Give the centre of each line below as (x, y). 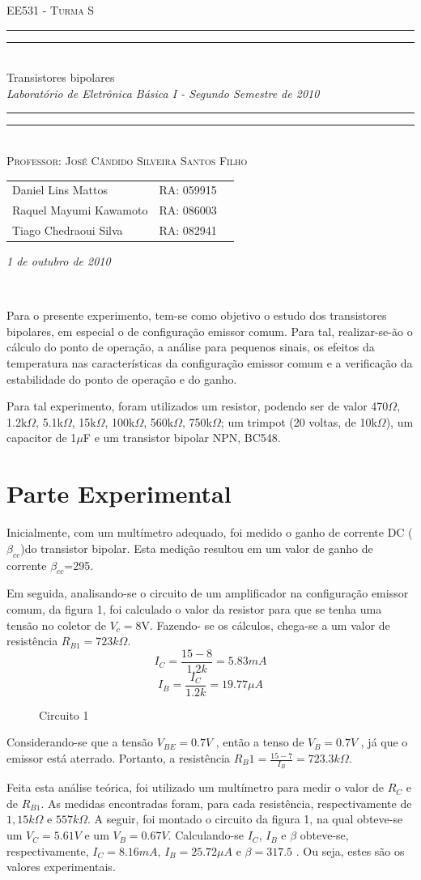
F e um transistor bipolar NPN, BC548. (182, 438)
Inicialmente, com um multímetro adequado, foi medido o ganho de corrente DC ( (210, 532)
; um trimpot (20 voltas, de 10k (299, 421)
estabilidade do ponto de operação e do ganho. (122, 378)
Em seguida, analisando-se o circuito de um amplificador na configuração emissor (208, 593)
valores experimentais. (61, 867)
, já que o (384, 742)
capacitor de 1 (42, 438)
